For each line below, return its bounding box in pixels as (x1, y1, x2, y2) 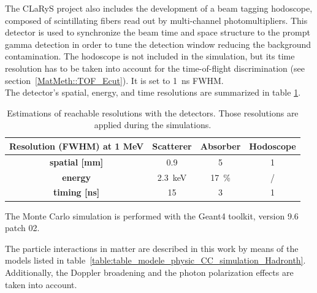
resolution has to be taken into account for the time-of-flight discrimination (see (5, 61, 305, 74)
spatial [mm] (50, 155, 104, 168)
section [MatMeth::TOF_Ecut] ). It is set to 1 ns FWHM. (5, 74, 224, 86)
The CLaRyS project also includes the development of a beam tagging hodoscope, (5, 2, 313, 14)
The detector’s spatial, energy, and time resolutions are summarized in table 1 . (5, 86, 301, 99)
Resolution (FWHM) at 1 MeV (9, 139, 144, 152)
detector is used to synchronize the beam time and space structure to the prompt (5, 26, 310, 39)
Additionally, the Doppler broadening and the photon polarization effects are (5, 265, 294, 278)
